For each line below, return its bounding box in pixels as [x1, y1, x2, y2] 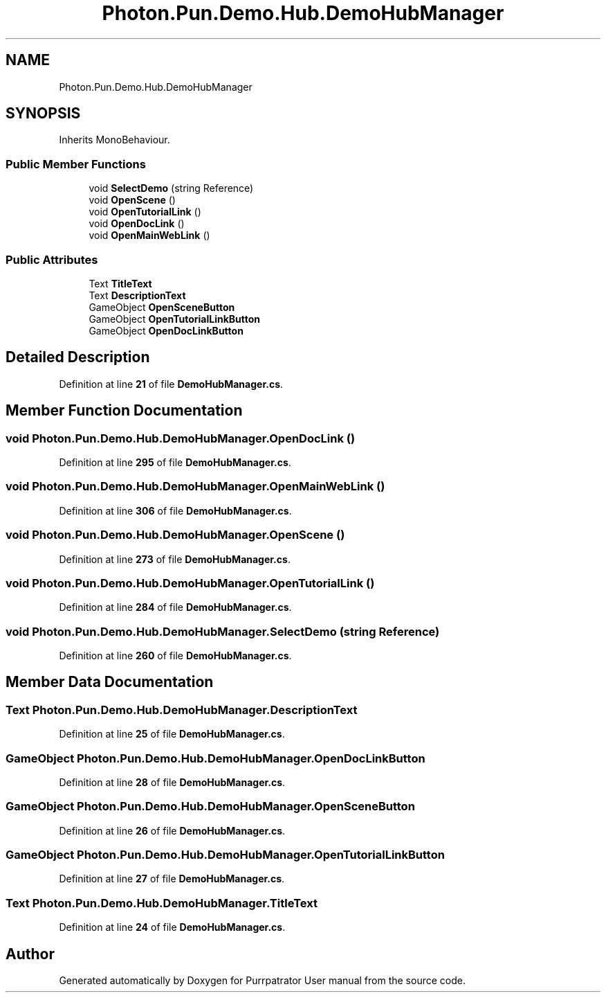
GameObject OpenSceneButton [89, 301, 235, 313]
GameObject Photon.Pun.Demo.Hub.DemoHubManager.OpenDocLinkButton [6, 751, 425, 765]
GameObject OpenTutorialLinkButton [89, 312, 261, 325]
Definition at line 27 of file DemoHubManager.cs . [59, 873, 285, 885]
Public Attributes [6, 252, 98, 267]
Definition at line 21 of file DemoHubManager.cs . [59, 377, 284, 390]
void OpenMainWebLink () [89, 229, 210, 242]
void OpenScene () [89, 194, 176, 206]
